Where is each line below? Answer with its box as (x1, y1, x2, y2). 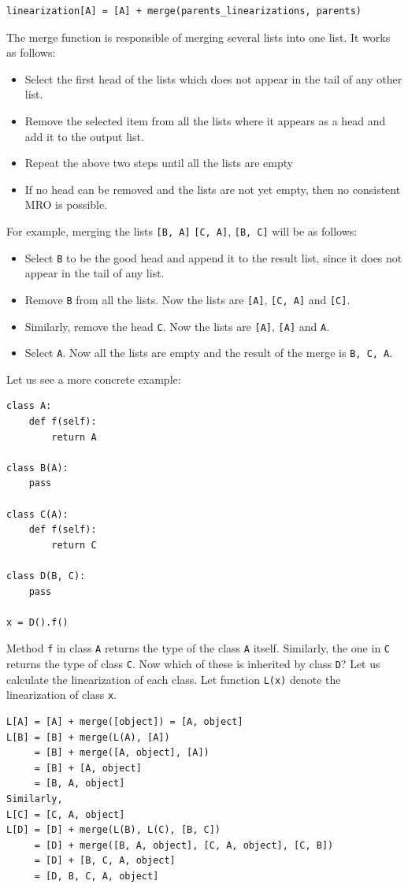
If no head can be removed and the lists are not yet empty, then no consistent (24, 180, 401, 197)
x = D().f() (6, 616, 69, 628)
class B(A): (6, 462, 69, 474)
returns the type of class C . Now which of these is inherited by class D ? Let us (6, 655, 380, 671)
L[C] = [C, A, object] (6, 808, 125, 820)
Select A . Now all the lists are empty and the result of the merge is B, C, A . (24, 344, 393, 361)
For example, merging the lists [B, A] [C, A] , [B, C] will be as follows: (6, 222, 358, 239)
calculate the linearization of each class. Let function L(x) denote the (6, 671, 341, 687)
